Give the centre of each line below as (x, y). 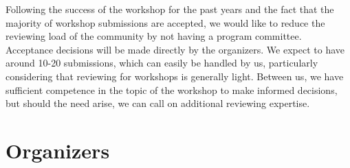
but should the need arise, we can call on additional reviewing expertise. (158, 103)
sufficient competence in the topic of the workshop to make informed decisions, (172, 89)
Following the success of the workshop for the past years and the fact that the (170, 9)
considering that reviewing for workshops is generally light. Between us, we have (175, 76)
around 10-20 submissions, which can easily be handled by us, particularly (162, 63)
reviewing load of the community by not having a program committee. (154, 36)
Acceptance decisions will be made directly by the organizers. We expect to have (175, 49)
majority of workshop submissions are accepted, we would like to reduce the (165, 22)
